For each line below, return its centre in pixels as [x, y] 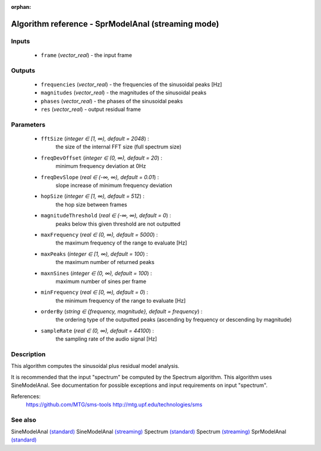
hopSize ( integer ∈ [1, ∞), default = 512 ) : [93, 196]
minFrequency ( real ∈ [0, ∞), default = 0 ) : [95, 292]
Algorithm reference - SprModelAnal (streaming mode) [115, 24]
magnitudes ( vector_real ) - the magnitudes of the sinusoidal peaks [124, 93]
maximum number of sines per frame [101, 281]
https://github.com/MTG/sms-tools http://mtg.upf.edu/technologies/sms [114, 404]
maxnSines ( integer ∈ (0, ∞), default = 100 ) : [96, 273]
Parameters [28, 125]
